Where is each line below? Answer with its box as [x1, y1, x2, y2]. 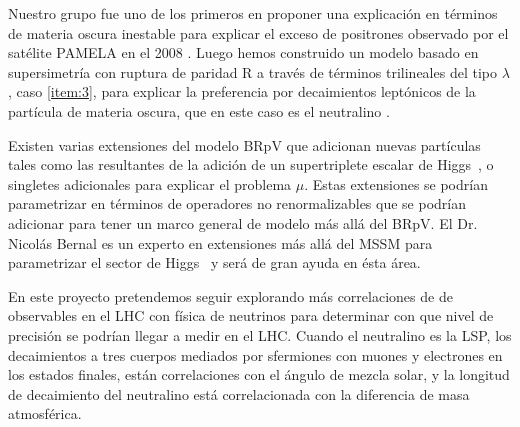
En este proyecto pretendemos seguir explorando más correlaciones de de [8, 285, 453, 306]
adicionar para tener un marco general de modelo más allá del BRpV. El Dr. [8, 212, 478, 233]
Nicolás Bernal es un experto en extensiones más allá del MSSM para [8, 232, 433, 253]
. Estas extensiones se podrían [304, 173, 488, 194]
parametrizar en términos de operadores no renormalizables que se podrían [8, 193, 466, 214]
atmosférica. [8, 403, 82, 424]
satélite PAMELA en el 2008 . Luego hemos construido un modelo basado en [8, 42, 479, 63]
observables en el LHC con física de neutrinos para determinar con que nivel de [8, 305, 494, 326]
